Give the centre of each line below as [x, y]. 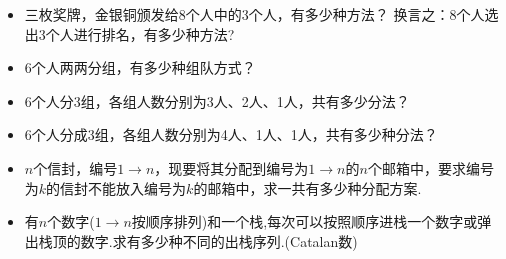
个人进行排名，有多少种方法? [140, 33]
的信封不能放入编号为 [116, 187]
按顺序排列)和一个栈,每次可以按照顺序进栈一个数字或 [304, 221]
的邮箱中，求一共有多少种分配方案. [307, 187]
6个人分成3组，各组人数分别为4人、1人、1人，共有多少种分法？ [231, 134]
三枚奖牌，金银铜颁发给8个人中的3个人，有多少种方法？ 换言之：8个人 [254, 14]
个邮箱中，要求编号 [430, 167]
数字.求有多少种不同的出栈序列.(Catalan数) [219, 240]
